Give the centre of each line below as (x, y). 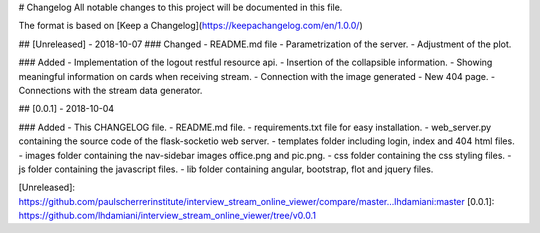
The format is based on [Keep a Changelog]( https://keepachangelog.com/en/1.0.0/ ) (191, 26)
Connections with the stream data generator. (110, 90)
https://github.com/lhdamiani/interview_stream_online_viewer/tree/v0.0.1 (167, 216)
